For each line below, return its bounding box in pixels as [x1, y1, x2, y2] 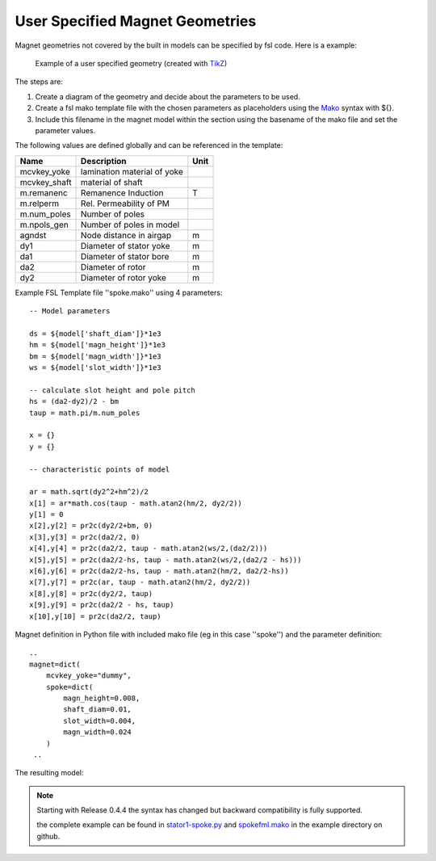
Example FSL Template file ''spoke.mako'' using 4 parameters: [15, 288, 223, 297]
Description [81, 155, 127, 166]
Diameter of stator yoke [81, 240, 170, 251]
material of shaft [81, 176, 143, 187]
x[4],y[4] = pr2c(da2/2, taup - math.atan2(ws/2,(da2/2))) [29, 544, 268, 553]
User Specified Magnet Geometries [15, 12, 257, 30]
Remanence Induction [81, 187, 164, 198]
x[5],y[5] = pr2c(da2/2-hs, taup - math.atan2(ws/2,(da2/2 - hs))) [29, 555, 302, 565]
